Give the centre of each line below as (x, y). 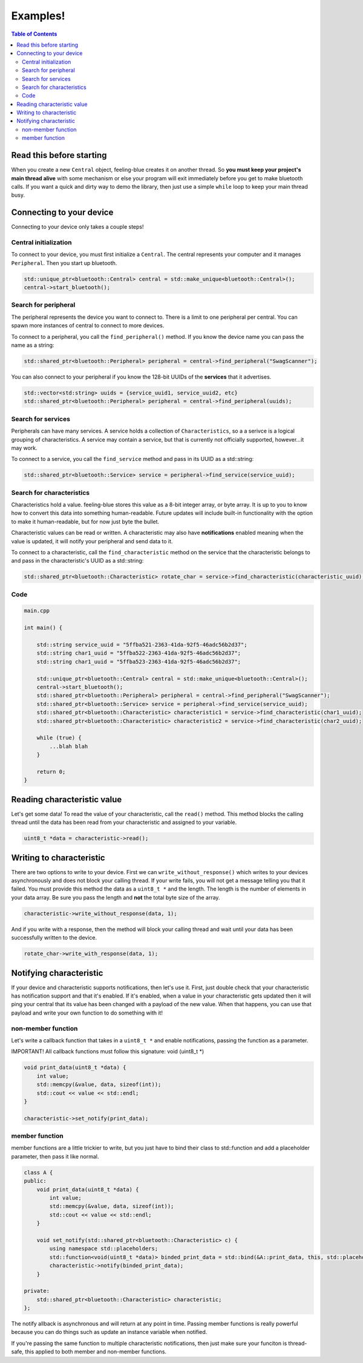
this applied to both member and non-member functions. (96, 1352)
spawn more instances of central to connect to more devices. (88, 325)
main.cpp (37, 611)
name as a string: (33, 345)
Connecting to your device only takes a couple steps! (77, 227)
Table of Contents (34, 34)
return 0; (51, 772)
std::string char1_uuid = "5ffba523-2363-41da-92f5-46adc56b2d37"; (139, 662)
